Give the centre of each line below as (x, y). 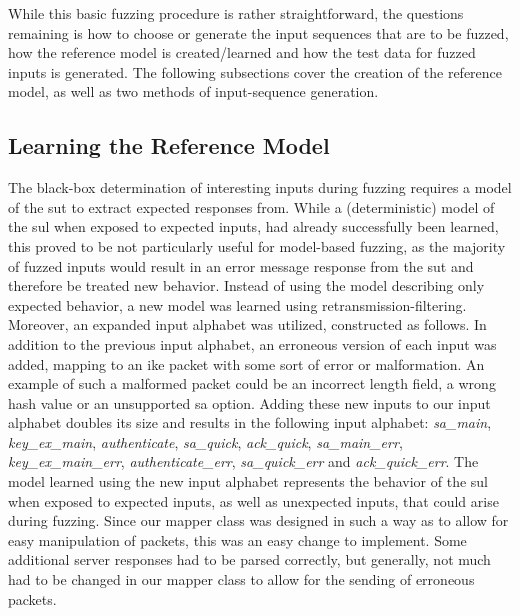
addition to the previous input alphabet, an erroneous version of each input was (252, 343)
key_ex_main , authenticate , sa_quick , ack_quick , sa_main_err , (205, 441)
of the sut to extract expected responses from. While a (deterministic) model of (251, 206)
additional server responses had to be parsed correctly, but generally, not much (249, 559)
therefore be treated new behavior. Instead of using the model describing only (246, 285)
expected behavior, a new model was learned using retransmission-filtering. (237, 304)
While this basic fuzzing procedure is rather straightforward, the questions (236, 13)
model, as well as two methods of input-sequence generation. (193, 91)
